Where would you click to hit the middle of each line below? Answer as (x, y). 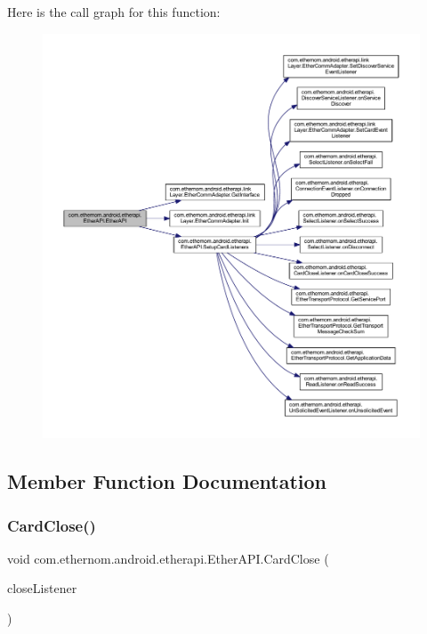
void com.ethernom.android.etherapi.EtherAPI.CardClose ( (168, 558)
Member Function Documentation (167, 481)
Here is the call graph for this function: (114, 12)
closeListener (42, 588)
